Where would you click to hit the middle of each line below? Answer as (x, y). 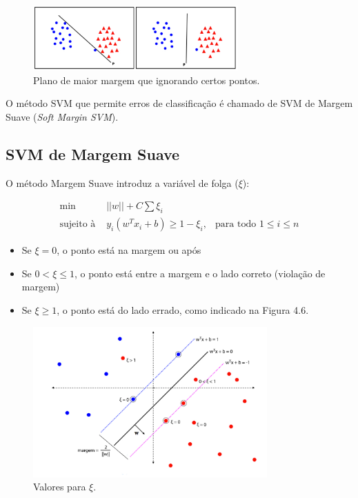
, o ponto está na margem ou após (129, 250)
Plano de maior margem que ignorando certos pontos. (147, 80)
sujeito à (78, 225)
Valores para (60, 487)
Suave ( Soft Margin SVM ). (62, 116)
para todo (236, 225)
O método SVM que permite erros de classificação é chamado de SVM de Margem (179, 103)
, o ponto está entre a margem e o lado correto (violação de (200, 273)
